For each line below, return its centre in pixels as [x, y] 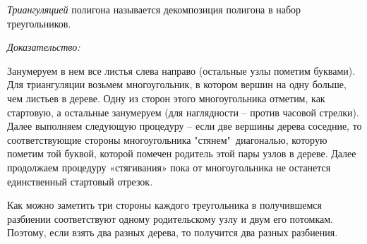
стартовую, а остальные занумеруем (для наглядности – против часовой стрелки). [183, 112]
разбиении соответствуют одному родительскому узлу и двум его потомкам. [170, 218]
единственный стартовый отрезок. [80, 181]
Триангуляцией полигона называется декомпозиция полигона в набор [154, 9]
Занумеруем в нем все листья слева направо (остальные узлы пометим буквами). [181, 70]
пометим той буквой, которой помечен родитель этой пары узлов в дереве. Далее [182, 153]
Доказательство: [44, 47]
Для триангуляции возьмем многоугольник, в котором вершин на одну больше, [177, 84]
